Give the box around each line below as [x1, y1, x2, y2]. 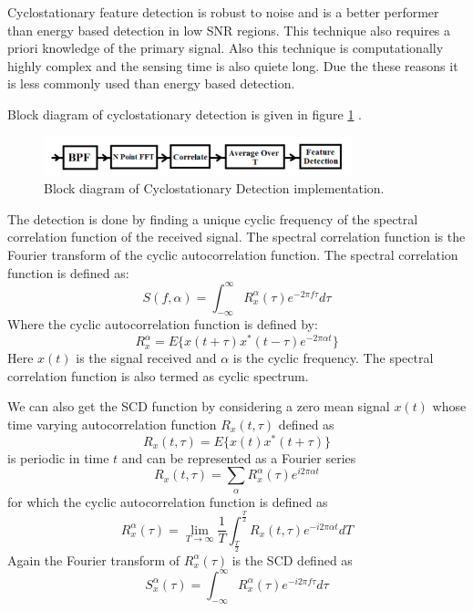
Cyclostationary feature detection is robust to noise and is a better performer [7, 3, 439, 21]
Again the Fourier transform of [7, 550, 180, 569]
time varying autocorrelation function [7, 414, 217, 433]
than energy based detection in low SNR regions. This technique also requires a [7, 20, 451, 39]
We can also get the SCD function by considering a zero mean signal [7, 397, 390, 416]
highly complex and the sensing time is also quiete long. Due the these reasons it [7, 56, 458, 75]
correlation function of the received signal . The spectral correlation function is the [7, 227, 466, 246]
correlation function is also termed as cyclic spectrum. [7, 366, 309, 385]
